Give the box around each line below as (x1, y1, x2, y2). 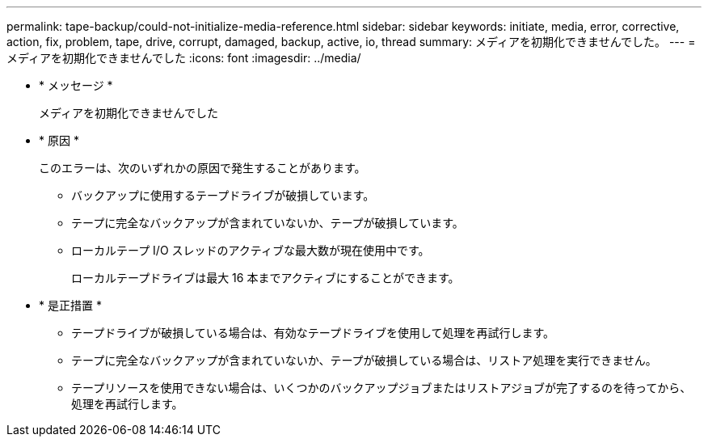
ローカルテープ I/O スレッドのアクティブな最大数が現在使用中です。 (71, 243, 430, 257)
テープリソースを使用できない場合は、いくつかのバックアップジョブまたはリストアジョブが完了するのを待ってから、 (71, 381, 692, 394)
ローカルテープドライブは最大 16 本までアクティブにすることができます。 (71, 271, 460, 285)
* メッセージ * (39, 78, 113, 92)
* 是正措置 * (39, 298, 102, 312)
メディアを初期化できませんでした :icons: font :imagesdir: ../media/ (6, 51, 361, 65)
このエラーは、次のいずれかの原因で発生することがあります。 (39, 161, 366, 175)
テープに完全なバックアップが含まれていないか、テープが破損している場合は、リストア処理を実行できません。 (71, 353, 657, 367)
